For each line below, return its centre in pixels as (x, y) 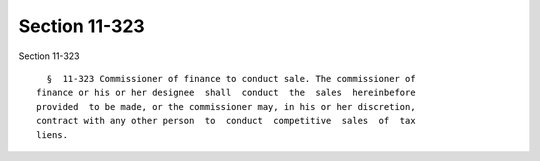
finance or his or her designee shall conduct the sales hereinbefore (226, 93)
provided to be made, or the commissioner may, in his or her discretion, (226, 106)
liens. (52, 134)
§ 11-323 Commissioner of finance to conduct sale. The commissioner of (231, 78)
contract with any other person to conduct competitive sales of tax (226, 121)
